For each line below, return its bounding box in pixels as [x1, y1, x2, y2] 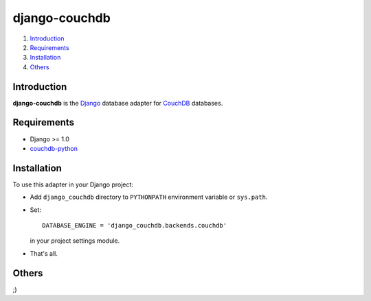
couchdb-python [30, 144, 78, 152]
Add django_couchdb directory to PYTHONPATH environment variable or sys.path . [30, 193, 268, 202]
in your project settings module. [30, 237, 120, 245]
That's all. [30, 249, 58, 257]
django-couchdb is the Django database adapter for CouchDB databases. [12, 99, 223, 107]
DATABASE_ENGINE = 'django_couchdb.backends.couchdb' [42, 221, 227, 229]
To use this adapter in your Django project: [12, 180, 134, 189]
